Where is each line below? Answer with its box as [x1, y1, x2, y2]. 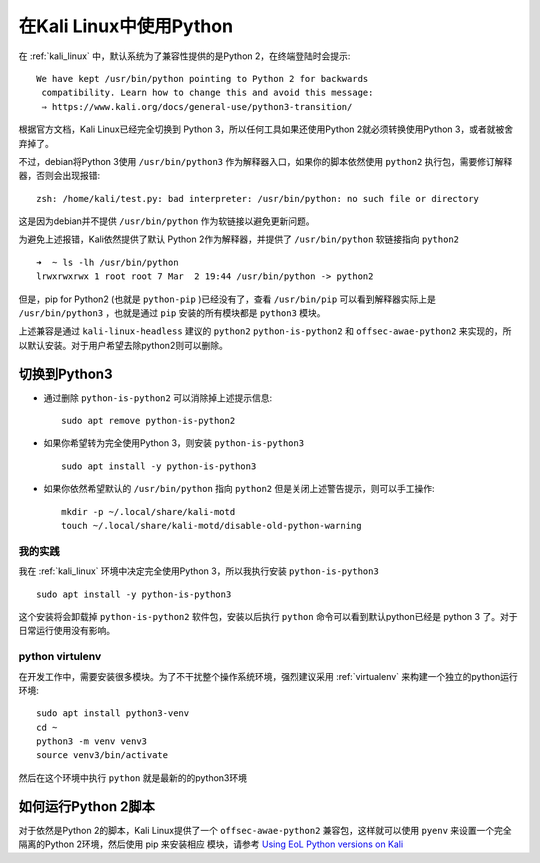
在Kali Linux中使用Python [18, 15, 234, 37]
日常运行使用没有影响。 [18, 625, 115, 637]
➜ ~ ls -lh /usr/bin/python [36, 256, 179, 268]
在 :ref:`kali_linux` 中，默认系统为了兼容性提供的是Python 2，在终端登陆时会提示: [18, 50, 351, 62]
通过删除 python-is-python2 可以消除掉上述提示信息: [43, 391, 273, 404]
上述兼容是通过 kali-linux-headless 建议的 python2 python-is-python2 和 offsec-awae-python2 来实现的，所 [18, 325, 512, 337]
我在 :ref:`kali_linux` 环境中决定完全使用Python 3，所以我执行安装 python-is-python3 [18, 565, 379, 577]
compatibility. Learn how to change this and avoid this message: [41, 87, 374, 99]
